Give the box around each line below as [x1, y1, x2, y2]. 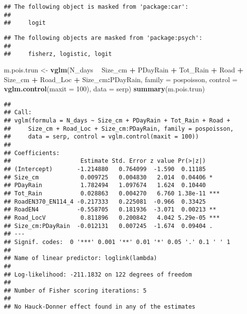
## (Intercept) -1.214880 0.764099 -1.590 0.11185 [4, 165, 206, 173]
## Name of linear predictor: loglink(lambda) [4, 255, 157, 262]
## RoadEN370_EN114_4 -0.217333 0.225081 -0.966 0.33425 [4, 198, 206, 205]
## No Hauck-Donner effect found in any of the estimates [4, 303, 195, 311]
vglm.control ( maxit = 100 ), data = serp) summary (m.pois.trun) [4, 84, 205, 94]
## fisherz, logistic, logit [4, 51, 112, 58]
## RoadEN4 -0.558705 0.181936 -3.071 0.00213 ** [4, 206, 216, 213]
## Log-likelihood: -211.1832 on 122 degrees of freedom [4, 271, 192, 278]
